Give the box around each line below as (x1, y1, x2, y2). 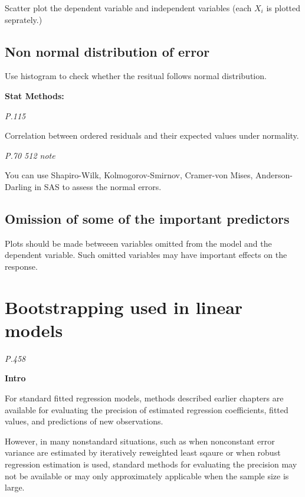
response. (5, 260, 38, 272)
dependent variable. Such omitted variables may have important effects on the (5, 248, 287, 261)
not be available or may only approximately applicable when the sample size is (5, 469, 289, 482)
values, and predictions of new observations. (5, 415, 163, 427)
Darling (5, 180, 32, 192)
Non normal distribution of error (5, 42, 210, 60)
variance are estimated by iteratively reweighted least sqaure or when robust (5, 446, 281, 459)
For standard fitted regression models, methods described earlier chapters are (5, 392, 284, 404)
